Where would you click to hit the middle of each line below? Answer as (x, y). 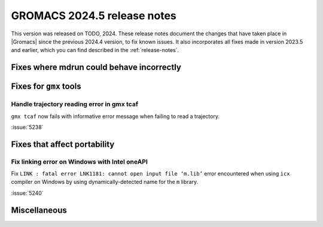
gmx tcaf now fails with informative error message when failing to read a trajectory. (115, 116)
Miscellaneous (39, 210)
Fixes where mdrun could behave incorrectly (96, 67)
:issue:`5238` (27, 127)
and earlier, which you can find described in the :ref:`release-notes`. (95, 50)
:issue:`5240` (28, 193)
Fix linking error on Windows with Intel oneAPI (79, 162)
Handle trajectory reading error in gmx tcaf (75, 104)
